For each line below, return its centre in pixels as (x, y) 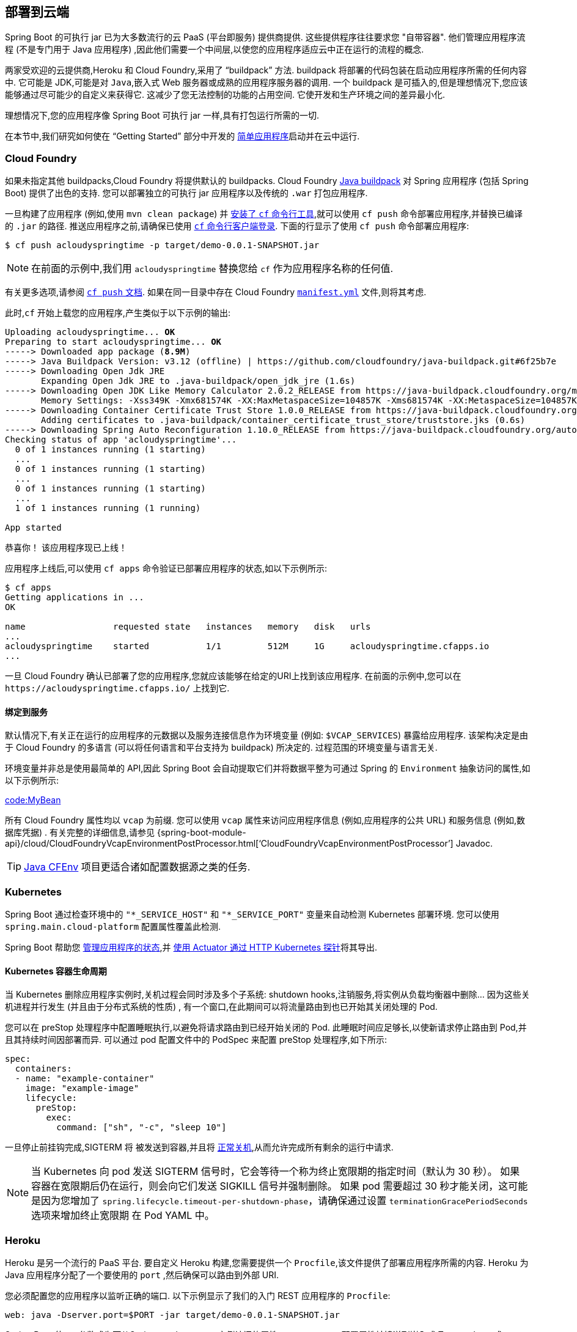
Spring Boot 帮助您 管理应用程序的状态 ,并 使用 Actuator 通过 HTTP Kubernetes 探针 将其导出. (191, 947)
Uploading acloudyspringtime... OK (90, 332)
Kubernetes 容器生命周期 (56, 971)
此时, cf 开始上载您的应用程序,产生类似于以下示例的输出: (118, 313)
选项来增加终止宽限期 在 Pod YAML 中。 (123, 1216)
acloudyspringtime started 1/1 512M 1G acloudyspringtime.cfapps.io (247, 646)
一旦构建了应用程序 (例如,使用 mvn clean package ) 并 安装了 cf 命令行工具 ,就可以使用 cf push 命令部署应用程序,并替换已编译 (264, 214)
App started (33, 528)
